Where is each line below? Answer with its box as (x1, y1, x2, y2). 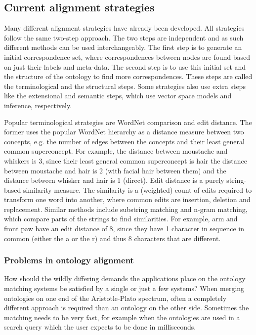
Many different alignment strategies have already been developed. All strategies (4, 23, 245, 33)
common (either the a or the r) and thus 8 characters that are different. (4, 233, 221, 243)
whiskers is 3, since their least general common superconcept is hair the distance (4, 155, 247, 166)
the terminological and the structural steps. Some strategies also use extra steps (4, 81, 246, 91)
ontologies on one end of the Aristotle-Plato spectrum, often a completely (4, 293, 227, 303)
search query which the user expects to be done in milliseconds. (4, 322, 196, 332)
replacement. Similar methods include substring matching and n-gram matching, (4, 204, 248, 214)
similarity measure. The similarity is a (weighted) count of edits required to (23, 184, 252, 195)
